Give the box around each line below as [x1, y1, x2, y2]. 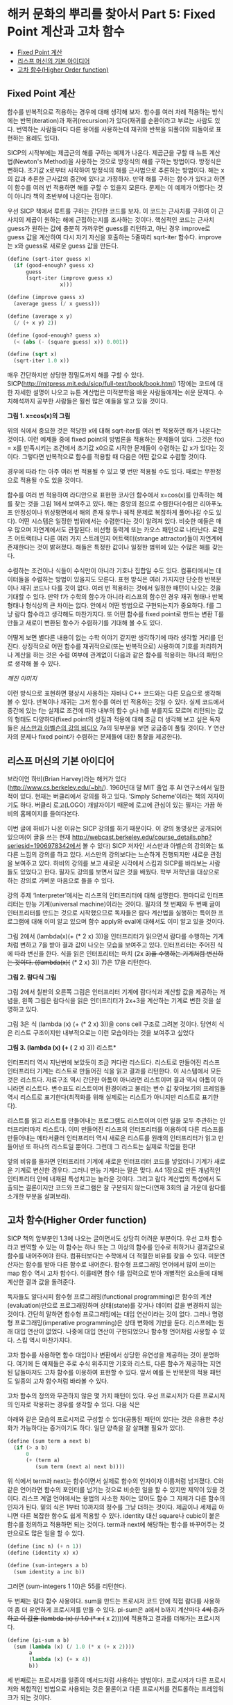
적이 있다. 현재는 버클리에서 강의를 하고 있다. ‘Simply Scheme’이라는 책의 [7, 792, 206, 800]
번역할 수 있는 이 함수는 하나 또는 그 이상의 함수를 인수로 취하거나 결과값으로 [19, 1242, 225, 1251]
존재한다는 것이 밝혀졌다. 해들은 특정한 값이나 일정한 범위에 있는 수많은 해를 [7, 543, 211, 552]
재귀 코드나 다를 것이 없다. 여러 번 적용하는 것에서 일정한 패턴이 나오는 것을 [19, 584, 222, 592]
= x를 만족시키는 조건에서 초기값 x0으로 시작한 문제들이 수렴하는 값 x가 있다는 [7, 444, 217, 452]
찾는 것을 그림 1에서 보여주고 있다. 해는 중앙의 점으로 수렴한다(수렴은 [14, 499, 199, 508]
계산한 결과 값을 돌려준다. [7, 1277, 76, 1286]
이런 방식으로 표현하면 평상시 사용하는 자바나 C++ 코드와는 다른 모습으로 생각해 [7, 689, 222, 698]
